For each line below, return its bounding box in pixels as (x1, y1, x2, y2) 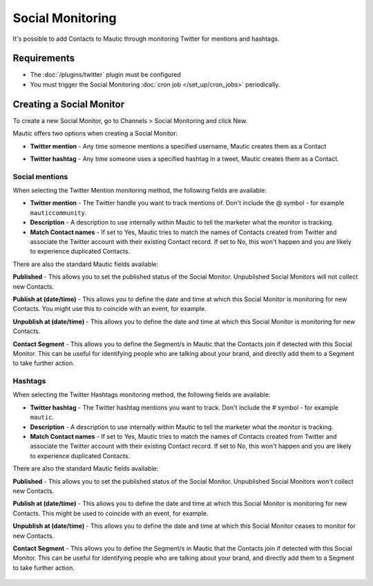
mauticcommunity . (30, 208, 87, 217)
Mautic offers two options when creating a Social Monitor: (12, 129, 178, 138)
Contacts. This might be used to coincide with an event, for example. (12, 509, 209, 518)
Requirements (12, 53, 75, 64)
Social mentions (12, 171, 68, 181)
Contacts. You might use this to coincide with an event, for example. (12, 305, 207, 313)
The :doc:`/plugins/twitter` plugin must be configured (30, 70, 181, 79)
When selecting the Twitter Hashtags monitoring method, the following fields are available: (12, 390, 271, 399)
